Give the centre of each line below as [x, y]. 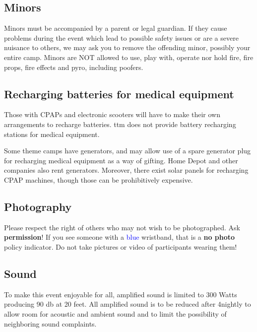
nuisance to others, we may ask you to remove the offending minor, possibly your [127, 47]
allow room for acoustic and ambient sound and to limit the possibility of [115, 313]
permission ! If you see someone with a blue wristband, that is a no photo [120, 237]
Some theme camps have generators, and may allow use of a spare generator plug [128, 151]
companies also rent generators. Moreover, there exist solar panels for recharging [126, 170]
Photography [38, 206]
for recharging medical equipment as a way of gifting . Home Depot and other [121, 160]
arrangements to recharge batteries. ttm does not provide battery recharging [120, 124]
